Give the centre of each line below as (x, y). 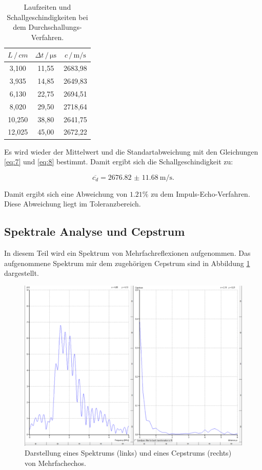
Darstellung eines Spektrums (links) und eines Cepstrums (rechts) (128, 453)
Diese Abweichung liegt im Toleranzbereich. (73, 204)
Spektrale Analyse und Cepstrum (95, 231)
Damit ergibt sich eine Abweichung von (66, 193)
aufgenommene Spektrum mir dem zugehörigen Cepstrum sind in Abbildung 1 (127, 263)
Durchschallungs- (55, 27)
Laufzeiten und (47, 7)
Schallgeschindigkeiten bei (47, 17)
